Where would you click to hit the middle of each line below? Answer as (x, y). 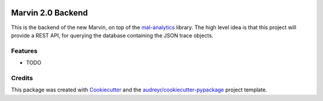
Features (24, 50)
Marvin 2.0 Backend (49, 13)
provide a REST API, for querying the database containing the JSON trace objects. (112, 35)
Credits (22, 78)
